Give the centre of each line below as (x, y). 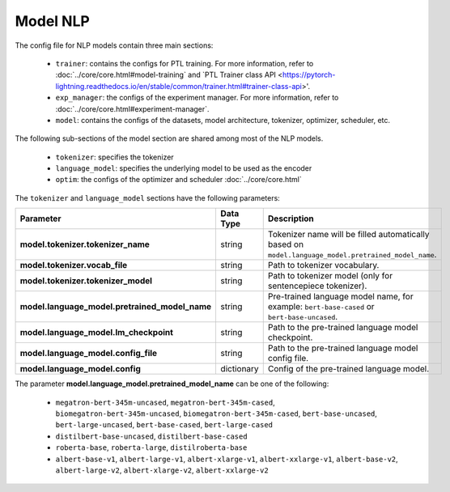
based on (285, 244)
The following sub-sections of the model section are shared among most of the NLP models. (169, 138)
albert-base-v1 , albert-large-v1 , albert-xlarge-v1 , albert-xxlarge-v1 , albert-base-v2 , (227, 459)
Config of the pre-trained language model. (348, 369)
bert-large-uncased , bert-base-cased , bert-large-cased (164, 425)
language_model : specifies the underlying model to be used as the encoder (184, 168)
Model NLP (53, 21)
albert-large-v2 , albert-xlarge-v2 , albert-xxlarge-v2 (162, 470)
